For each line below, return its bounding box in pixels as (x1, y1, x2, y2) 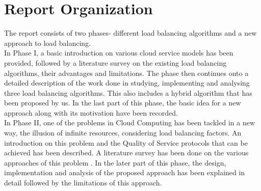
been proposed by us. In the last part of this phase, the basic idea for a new (4, 97, 241, 108)
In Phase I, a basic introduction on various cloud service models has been (4, 47, 233, 58)
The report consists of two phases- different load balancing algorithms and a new (4, 28, 257, 38)
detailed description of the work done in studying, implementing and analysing (4, 77, 250, 88)
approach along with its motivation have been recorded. (4, 107, 178, 118)
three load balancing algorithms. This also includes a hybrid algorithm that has (4, 87, 252, 98)
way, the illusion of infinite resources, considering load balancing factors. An (4, 127, 242, 138)
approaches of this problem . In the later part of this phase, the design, (4, 157, 226, 168)
